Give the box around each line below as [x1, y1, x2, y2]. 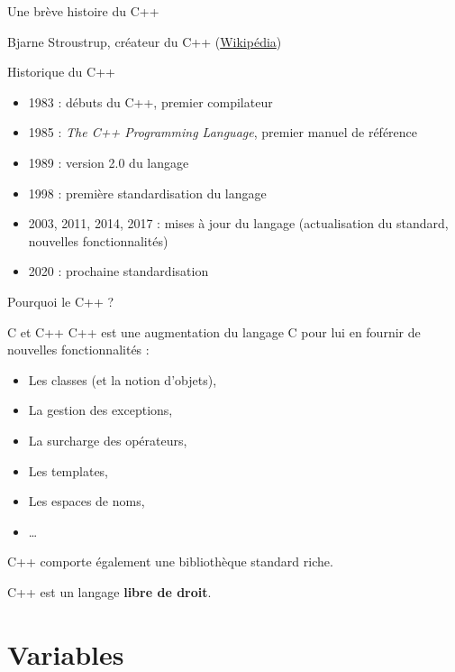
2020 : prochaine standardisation [28, 262, 209, 281]
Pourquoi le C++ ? [7, 291, 114, 310]
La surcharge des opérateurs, [28, 430, 187, 449]
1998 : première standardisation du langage [28, 183, 267, 202]
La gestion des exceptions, [28, 400, 173, 419]
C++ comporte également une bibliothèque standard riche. [7, 552, 333, 571]
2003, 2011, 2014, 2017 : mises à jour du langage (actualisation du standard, [28, 214, 449, 233]
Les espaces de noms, [28, 492, 145, 511]
